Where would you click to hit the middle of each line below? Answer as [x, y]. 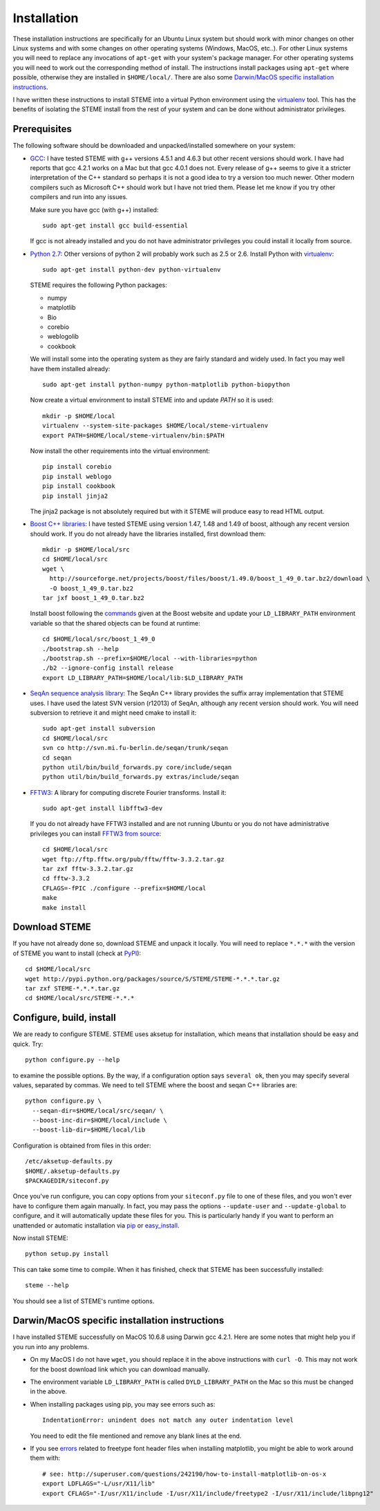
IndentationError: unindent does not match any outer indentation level [168, 1420]
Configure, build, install [65, 1018]
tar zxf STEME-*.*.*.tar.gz [73, 989]
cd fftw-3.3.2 [66, 879]
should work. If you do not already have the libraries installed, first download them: [148, 534]
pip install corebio [77, 467]
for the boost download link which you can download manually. [120, 1369]
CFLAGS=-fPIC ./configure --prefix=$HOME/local [124, 888]
